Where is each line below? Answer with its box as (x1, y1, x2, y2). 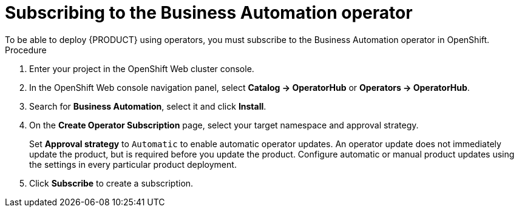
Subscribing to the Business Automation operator (5, 2, 413, 23)
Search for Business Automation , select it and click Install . (29, 101, 266, 111)
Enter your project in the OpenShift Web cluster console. (29, 63, 254, 74)
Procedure (5, 44, 47, 55)
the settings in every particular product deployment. (29, 159, 237, 170)
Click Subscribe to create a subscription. (29, 177, 194, 188)
